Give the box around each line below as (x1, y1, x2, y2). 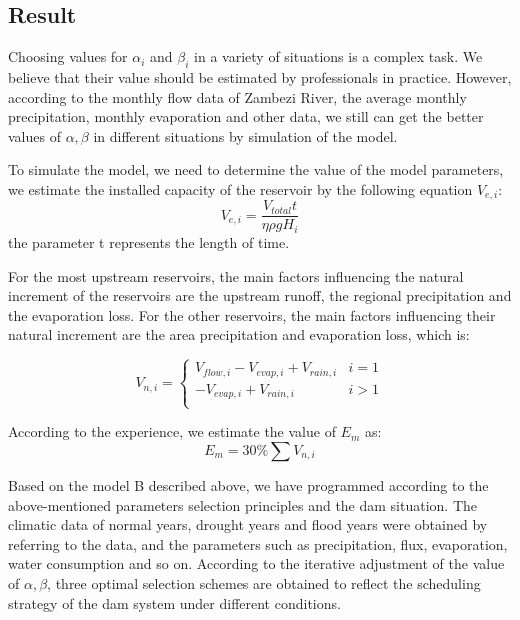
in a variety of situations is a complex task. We (194, 46, 483, 67)
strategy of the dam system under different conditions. (8, 592, 341, 613)
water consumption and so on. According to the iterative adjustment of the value (8, 553, 505, 574)
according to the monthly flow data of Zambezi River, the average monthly (8, 86, 467, 107)
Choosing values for (8, 46, 128, 67)
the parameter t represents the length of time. (8, 231, 290, 252)
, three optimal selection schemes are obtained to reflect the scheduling (47, 572, 481, 593)
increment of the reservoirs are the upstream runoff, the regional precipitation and (8, 285, 512, 306)
